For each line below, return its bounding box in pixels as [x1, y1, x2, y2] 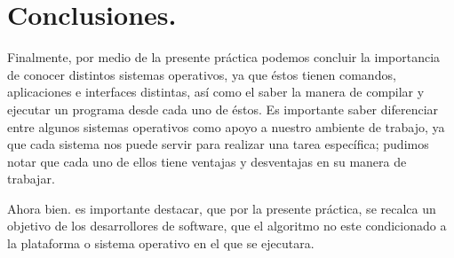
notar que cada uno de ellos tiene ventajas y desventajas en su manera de [7, 152, 407, 170]
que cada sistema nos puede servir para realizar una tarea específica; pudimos [7, 135, 429, 153]
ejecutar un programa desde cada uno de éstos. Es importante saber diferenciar [7, 99, 439, 118]
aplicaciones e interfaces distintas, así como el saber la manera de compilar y [7, 82, 425, 101]
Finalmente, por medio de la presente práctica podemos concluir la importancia [7, 48, 441, 66]
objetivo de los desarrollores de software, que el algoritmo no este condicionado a [7, 216, 447, 235]
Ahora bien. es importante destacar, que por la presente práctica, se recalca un [7, 199, 436, 217]
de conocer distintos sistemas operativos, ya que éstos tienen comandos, [7, 65, 396, 83]
